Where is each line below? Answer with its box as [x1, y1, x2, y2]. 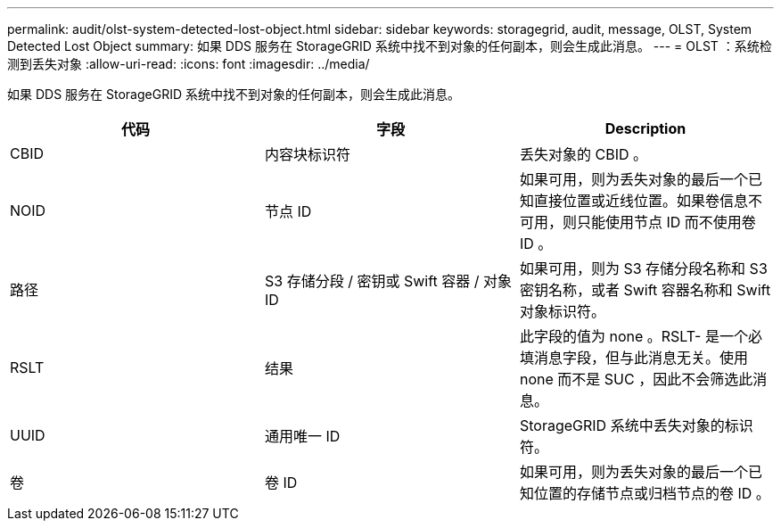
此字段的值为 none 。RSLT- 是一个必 [519, 327, 762, 345]
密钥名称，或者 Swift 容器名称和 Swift [519, 281, 771, 299]
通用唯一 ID [264, 427, 341, 445]
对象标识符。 [519, 302, 605, 320]
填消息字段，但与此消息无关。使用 [519, 349, 748, 367]
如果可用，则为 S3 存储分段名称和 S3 [519, 260, 768, 277]
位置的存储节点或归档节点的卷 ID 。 [533, 484, 770, 502]
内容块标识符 [264, 145, 350, 163]
